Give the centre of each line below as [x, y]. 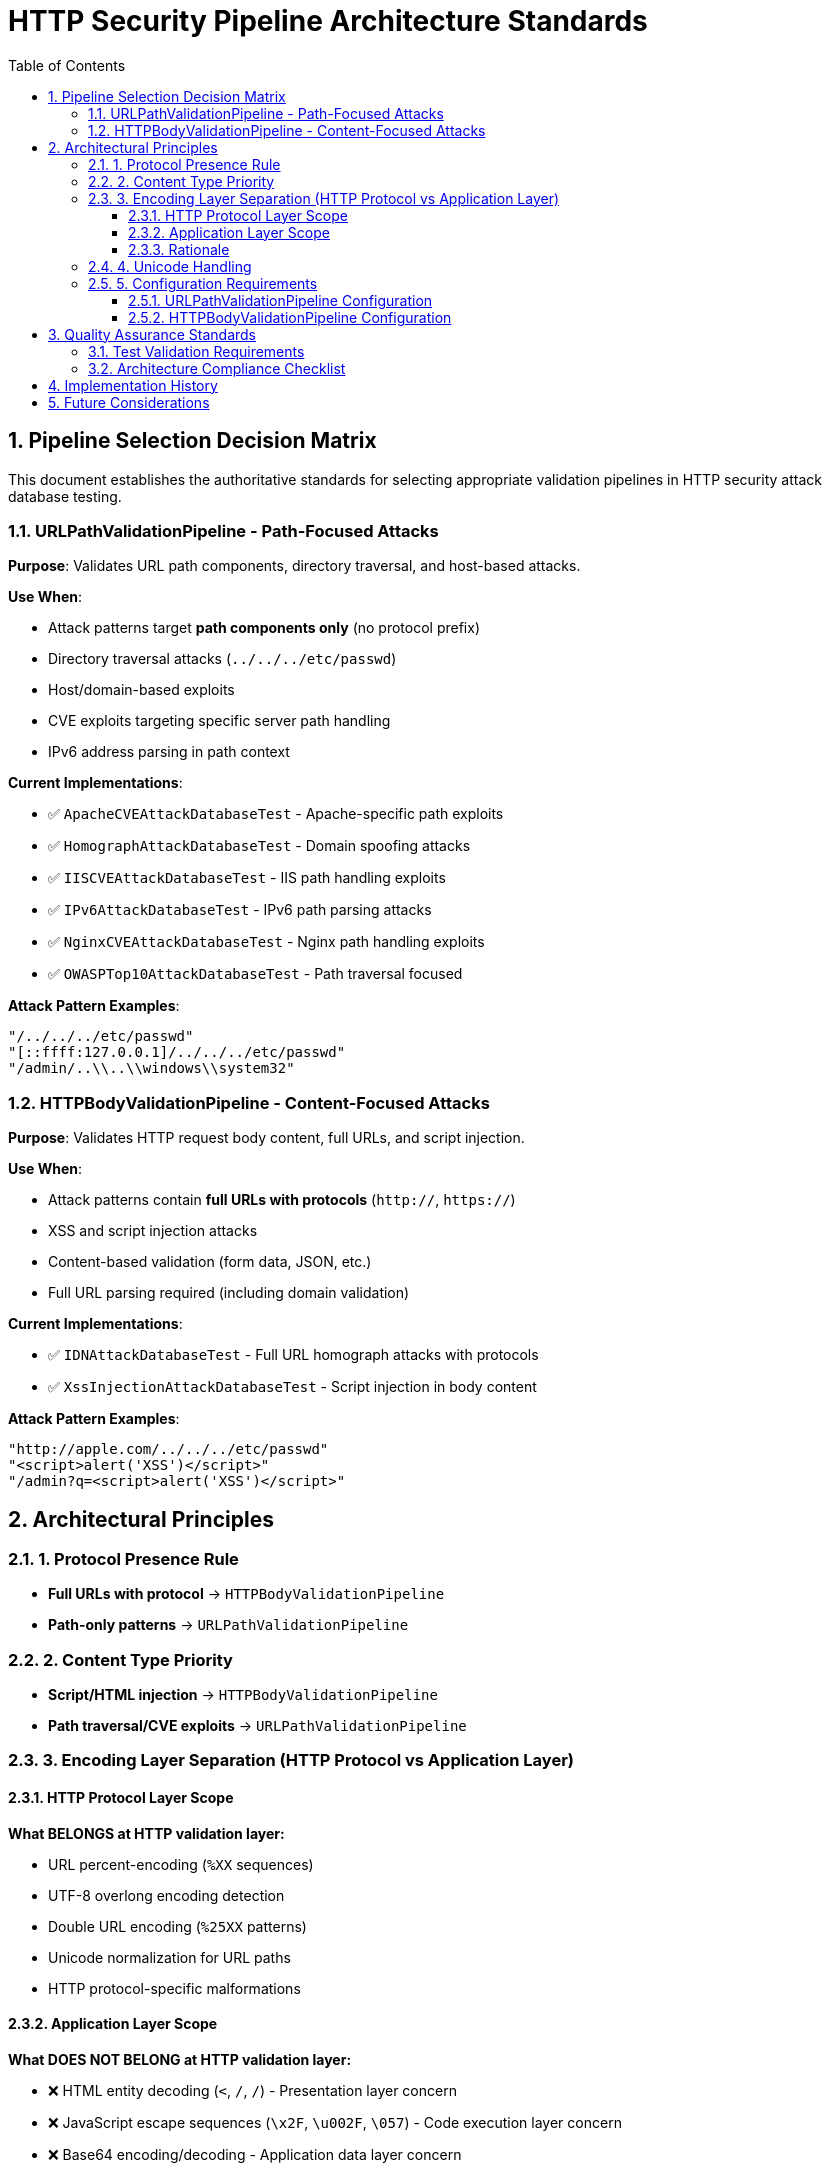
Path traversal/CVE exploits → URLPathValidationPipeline [257, 1726]
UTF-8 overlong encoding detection [166, 1895]
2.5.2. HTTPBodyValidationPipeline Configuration [290, 317]
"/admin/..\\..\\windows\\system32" [151, 1068]
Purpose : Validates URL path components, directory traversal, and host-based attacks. [294, 566]
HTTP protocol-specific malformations [174, 1988]
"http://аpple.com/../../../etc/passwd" [168, 1449]
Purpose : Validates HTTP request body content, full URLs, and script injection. [266, 1138]
